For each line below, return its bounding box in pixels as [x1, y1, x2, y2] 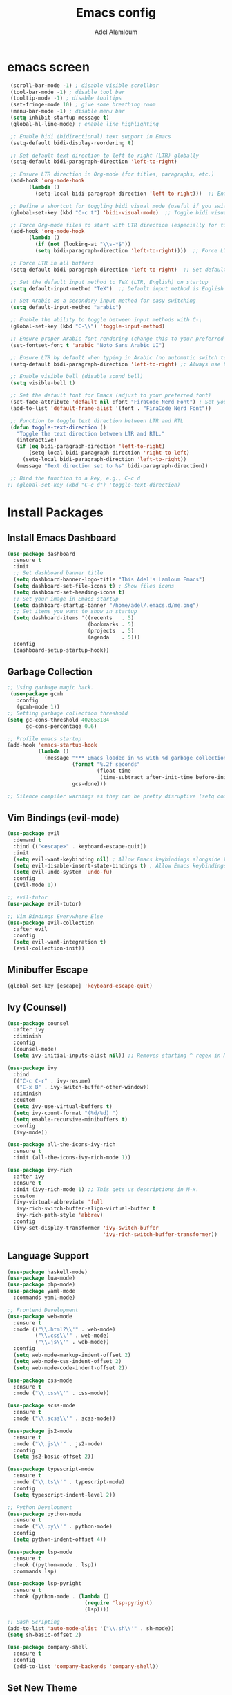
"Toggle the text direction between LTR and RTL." [16, 430, 166, 437]
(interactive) [16, 437, 57, 444]
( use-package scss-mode [7, 1402, 76, 1410]
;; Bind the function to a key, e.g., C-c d [10, 475, 140, 482]
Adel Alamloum [94, 28, 138, 36]
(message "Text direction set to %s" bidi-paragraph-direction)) [16, 462, 209, 469]
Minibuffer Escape [7, 964, 88, 976]
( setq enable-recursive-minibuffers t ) [13, 1116, 128, 1123]
